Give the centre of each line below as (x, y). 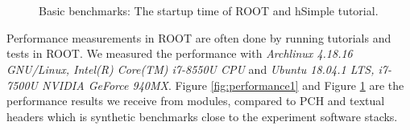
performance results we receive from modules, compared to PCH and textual (196, 101)
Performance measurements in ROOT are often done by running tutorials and (199, 37)
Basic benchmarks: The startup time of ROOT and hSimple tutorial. (209, 11)
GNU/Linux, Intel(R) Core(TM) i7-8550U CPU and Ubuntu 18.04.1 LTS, (191, 69)
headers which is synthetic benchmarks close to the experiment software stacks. (202, 116)
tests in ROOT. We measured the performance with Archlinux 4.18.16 (180, 53)
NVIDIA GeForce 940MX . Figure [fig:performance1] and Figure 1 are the (223, 85)
